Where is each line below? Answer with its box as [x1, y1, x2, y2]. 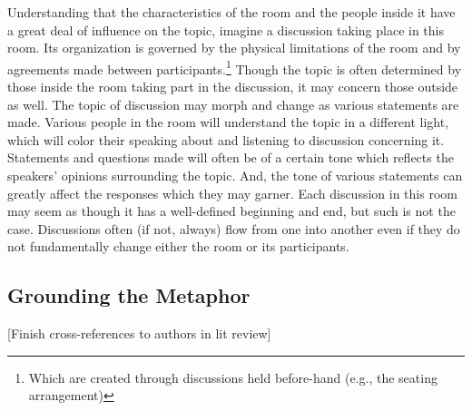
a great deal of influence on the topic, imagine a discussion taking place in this [7, 20, 445, 39]
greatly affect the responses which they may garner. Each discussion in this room [7, 183, 457, 202]
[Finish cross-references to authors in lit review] [7, 324, 271, 343]
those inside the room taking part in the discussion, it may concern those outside [7, 77, 458, 96]
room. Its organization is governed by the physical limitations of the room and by [7, 38, 461, 57]
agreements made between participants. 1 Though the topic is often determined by [7, 56, 462, 78]
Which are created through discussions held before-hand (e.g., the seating [28, 367, 438, 387]
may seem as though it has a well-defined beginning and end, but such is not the [7, 201, 456, 220]
